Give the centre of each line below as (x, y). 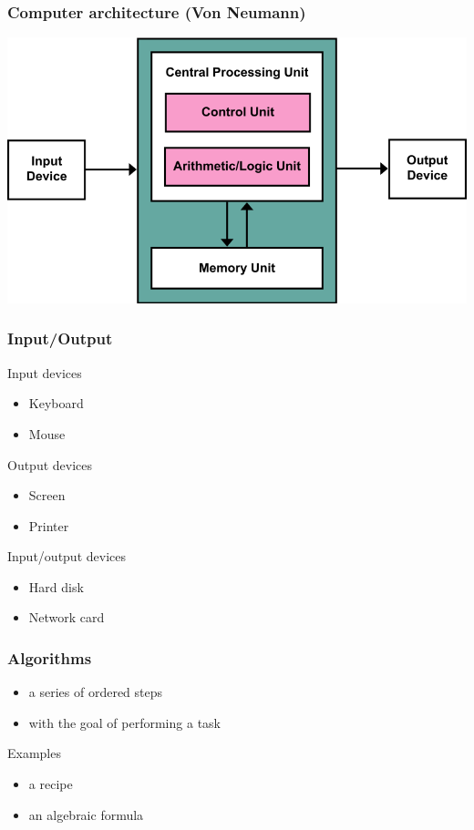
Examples (34, 753)
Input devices (45, 372)
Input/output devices (67, 556)
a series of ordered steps (96, 692)
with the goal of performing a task (124, 722)
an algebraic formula (86, 814)
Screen (47, 495)
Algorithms (50, 657)
